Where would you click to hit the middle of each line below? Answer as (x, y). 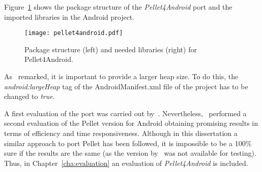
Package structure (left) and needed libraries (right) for (111, 49)
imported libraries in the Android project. (69, 16)
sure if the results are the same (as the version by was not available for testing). (130, 153)
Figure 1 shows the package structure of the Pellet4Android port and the (118, 7)
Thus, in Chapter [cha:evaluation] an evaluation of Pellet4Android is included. (126, 163)
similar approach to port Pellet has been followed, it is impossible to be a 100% (128, 143)
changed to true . (30, 96)
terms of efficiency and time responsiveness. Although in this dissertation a (121, 133)
